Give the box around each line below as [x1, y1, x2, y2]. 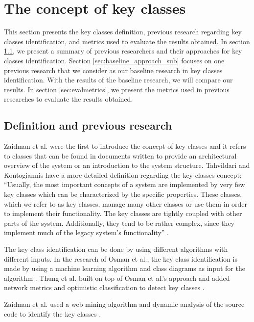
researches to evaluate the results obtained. [4, 94, 133, 104]
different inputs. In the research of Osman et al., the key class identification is [4, 253, 237, 264]
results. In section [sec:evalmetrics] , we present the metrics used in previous [4, 84, 230, 94]
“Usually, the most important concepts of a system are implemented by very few [4, 179, 245, 189]
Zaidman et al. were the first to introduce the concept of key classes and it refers [4, 141, 246, 151]
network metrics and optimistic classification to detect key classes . [4, 282, 205, 293]
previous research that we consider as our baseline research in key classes [4, 65, 223, 75]
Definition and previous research [4, 118, 172, 133]
